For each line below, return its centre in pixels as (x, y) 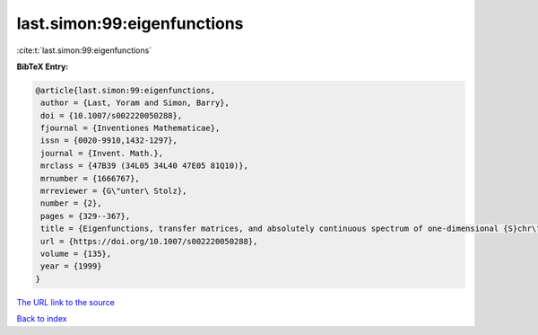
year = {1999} (71, 266)
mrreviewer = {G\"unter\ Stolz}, (114, 191)
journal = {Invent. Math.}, (102, 153)
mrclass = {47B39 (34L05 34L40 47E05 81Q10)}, (144, 166)
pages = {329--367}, (86, 216)
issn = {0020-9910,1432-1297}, (109, 141)
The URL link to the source (66, 302)
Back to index (42, 319)
